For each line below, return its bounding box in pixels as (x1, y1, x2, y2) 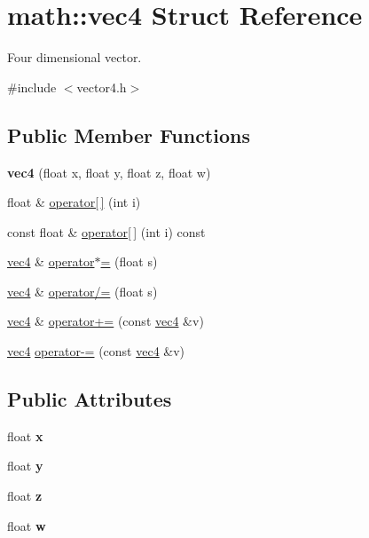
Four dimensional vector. (7, 48, 142, 67)
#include (7, 77, 57, 96)
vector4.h (76, 77, 127, 96)
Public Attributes (7, 385, 172, 413)
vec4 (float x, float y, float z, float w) (7, 162, 211, 181)
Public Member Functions (7, 121, 250, 148)
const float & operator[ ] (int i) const (7, 222, 206, 241)
